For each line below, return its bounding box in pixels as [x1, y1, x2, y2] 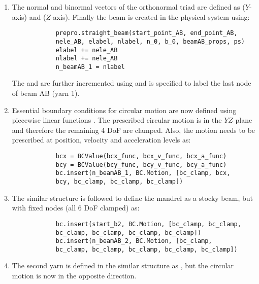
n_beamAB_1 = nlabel [55, 63, 125, 70]
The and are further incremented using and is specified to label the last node [12, 78, 251, 88]
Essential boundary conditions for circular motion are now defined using [12, 104, 237, 115]
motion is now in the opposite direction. [12, 270, 137, 281]
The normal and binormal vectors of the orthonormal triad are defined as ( [12, 2, 245, 12]
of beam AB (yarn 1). [12, 88, 80, 98]
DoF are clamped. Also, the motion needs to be [107, 124, 255, 135]
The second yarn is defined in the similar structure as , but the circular [12, 260, 234, 271]
